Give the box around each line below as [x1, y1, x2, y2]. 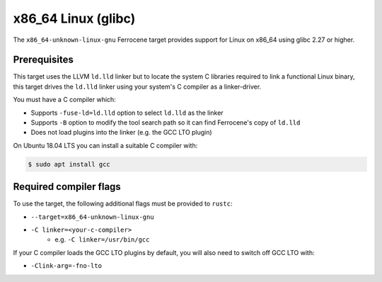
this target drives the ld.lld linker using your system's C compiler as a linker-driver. [13, 82, 262, 91]
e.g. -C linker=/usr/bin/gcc [54, 235, 150, 244]
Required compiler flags [13, 181, 122, 193]
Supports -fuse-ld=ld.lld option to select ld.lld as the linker [30, 108, 224, 117]
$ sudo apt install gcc [28, 160, 111, 168]
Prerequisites [13, 54, 74, 66]
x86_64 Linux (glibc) [13, 11, 136, 26]
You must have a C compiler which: [13, 96, 116, 104]
